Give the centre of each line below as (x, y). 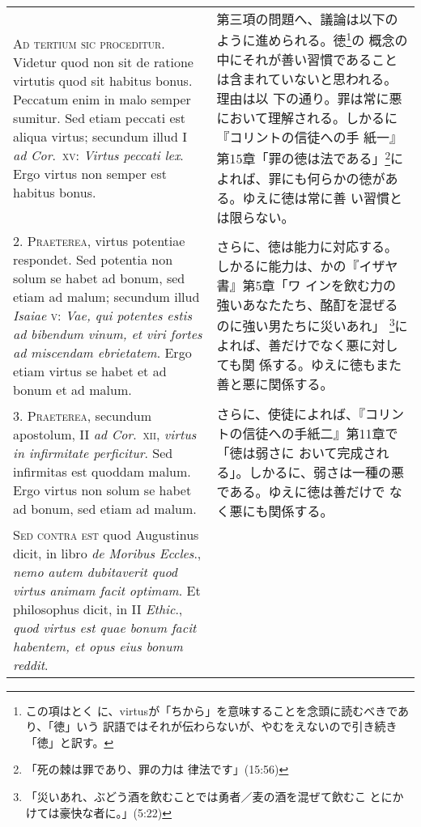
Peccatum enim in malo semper (102, 99)
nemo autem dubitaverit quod (96, 571)
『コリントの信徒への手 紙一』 (309, 138)
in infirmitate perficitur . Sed (93, 452)
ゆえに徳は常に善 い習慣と (322, 197)
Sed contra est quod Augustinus (106, 534)
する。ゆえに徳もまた (337, 365)
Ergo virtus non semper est (90, 173)
